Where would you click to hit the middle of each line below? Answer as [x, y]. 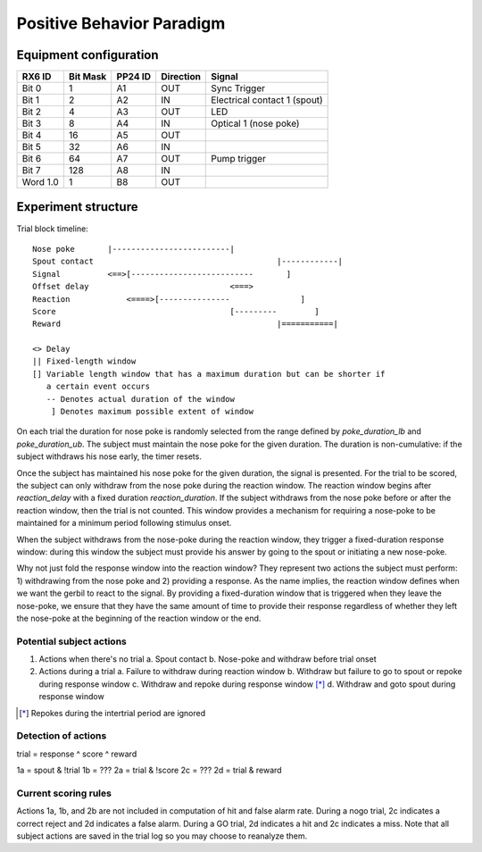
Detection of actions [62, 736]
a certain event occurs [98, 387]
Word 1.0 [41, 182]
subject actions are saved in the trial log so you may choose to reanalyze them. [162, 836]
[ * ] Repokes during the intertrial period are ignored [112, 713]
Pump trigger [239, 159]
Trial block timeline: [52, 229]
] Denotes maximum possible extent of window [152, 412]
